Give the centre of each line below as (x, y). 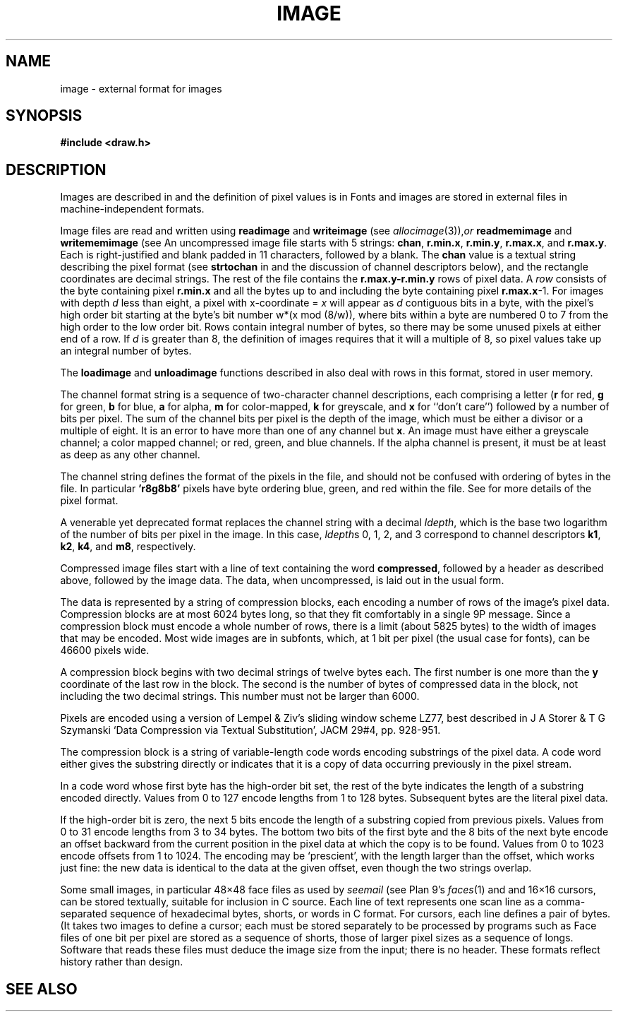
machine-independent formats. (132, 209)
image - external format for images (141, 88)
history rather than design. (122, 962)
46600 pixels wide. (105, 650)
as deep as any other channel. (130, 455)
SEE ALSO (42, 989)
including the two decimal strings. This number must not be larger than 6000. (240, 696)
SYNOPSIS (44, 116)
